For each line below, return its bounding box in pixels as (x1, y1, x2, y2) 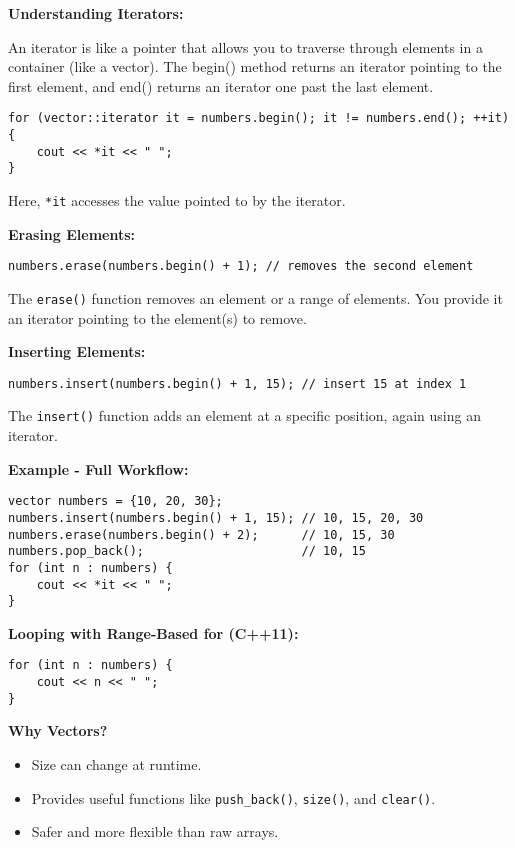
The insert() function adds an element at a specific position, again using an (8, 405, 481, 426)
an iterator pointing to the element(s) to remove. (8, 307, 307, 328)
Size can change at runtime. (31, 754, 202, 774)
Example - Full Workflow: (8, 458, 189, 479)
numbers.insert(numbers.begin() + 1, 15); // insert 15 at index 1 (8, 376, 467, 391)
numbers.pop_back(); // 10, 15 (8, 544, 366, 559)
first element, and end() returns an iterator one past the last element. (8, 75, 434, 96)
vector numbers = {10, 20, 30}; (8, 494, 223, 509)
